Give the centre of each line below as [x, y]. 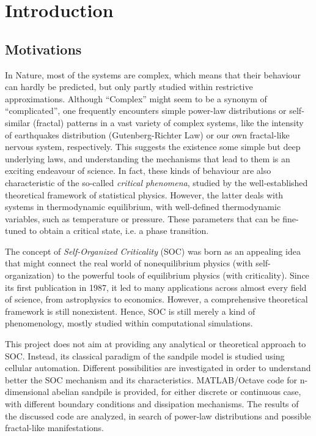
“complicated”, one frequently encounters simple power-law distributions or [146, 111]
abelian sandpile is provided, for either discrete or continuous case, [177, 392]
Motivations [43, 49]
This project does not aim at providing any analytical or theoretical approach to [156, 344]
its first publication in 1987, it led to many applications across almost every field [156, 287]
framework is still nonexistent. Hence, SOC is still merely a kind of [130, 311]
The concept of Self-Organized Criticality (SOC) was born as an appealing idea [153, 251]
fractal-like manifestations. [54, 428]
